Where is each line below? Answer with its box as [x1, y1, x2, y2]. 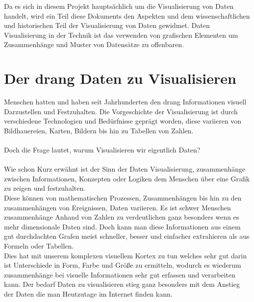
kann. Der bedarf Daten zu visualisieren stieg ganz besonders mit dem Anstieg [4, 279, 240, 289]
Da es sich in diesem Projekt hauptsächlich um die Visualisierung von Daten [4, 1, 234, 11]
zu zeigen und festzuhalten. [4, 183, 86, 193]
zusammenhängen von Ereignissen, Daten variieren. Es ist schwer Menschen [4, 202, 231, 212]
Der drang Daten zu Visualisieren [4, 68, 236, 88]
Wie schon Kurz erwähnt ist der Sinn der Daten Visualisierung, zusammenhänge [4, 164, 246, 174]
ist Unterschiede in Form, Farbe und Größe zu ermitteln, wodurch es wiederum [4, 260, 241, 270]
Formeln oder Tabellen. [4, 241, 74, 251]
